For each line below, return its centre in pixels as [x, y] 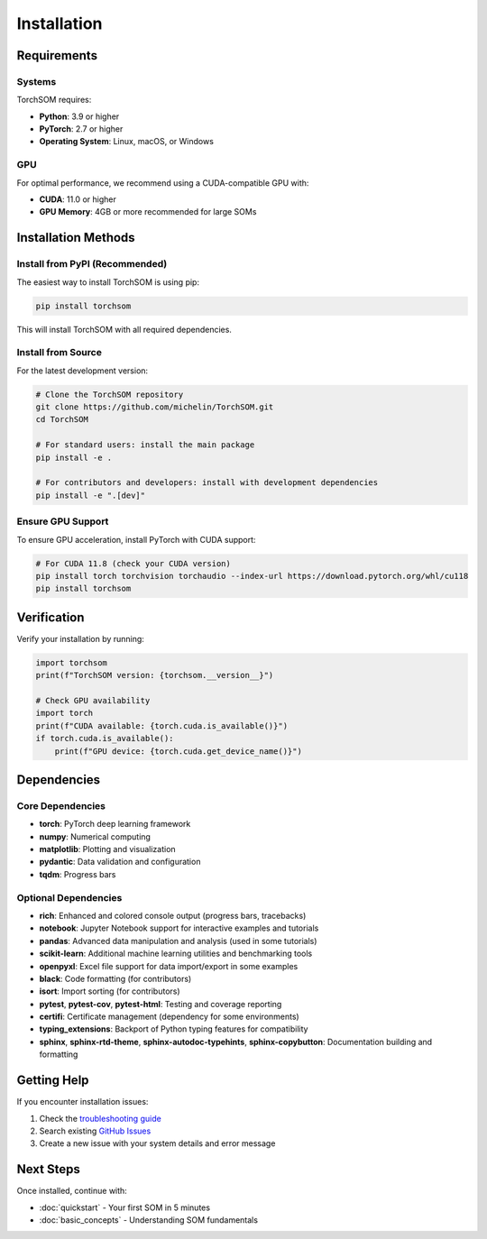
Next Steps [48, 1169]
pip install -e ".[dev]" [91, 495]
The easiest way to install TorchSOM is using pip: [108, 282]
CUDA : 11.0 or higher [78, 199]
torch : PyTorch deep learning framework [115, 824]
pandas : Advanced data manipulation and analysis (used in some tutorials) [178, 941]
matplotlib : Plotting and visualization [107, 849]
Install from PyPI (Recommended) [92, 264]
